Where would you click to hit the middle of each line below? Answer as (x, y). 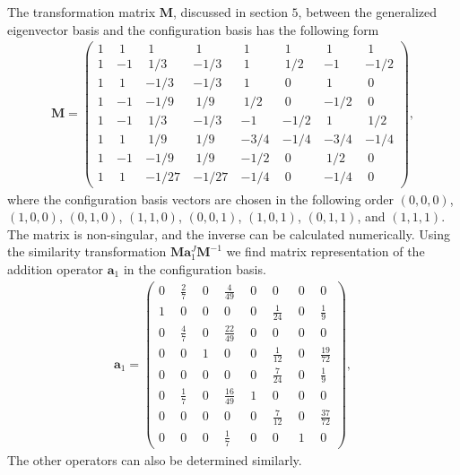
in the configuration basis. (195, 268)
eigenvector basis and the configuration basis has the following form (193, 29)
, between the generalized (367, 12)
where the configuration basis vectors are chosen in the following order (201, 199)
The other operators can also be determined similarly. (155, 459)
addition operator (56, 268)
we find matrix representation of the (325, 251)
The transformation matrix (82, 12)
